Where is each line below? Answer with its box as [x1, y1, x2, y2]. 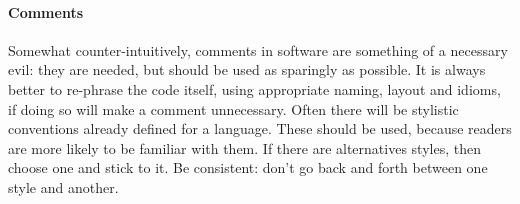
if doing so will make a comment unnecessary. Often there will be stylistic [8, 98, 459, 119]
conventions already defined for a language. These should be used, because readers [8, 118, 512, 139]
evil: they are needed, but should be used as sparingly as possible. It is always [8, 59, 486, 80]
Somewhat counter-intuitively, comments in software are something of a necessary [8, 39, 508, 60]
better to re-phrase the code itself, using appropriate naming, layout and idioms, [8, 78, 501, 99]
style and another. [8, 176, 119, 197]
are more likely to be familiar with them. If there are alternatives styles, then [8, 137, 481, 158]
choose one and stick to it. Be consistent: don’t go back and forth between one [8, 157, 488, 178]
